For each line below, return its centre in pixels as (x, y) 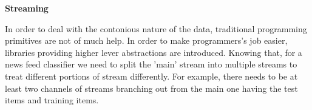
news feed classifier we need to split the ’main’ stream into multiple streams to (151, 64)
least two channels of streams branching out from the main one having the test (151, 88)
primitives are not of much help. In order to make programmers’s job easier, (146, 40)
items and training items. (52, 100)
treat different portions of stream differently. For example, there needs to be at (151, 76)
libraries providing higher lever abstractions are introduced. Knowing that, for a (154, 52)
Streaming (27, 8)
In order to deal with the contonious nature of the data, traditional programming (156, 28)
